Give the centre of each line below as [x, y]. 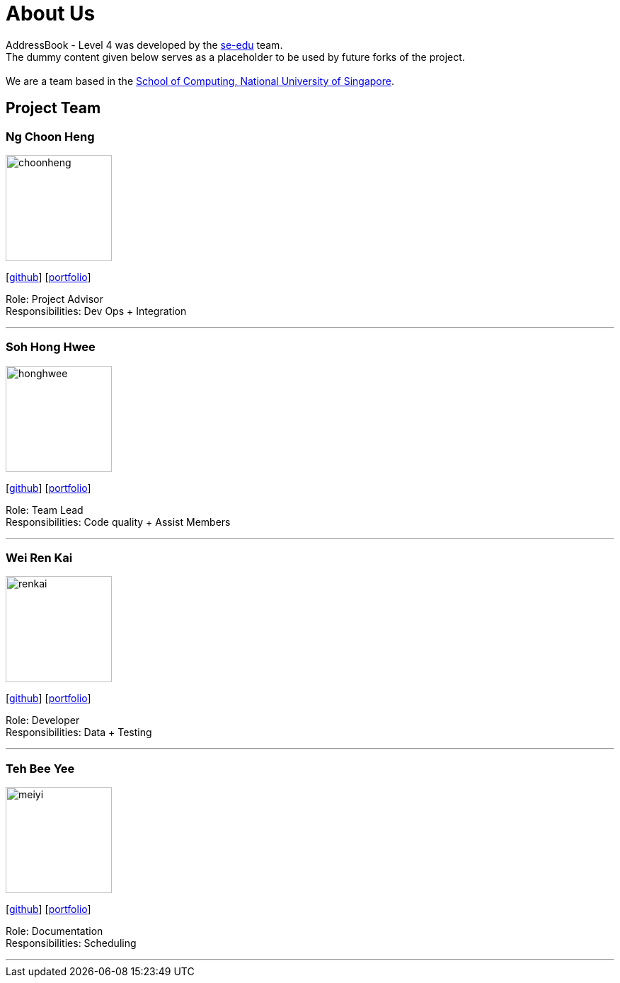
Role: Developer [43, 720]
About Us [51, 13]
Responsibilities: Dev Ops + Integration [96, 311]
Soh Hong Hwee [51, 347]
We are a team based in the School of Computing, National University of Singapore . [200, 81]
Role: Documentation [54, 931]
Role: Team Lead [45, 510]
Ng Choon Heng [50, 136]
